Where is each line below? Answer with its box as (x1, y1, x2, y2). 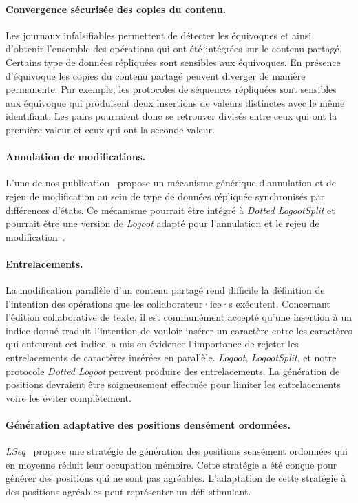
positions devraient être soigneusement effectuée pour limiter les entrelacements (6, 377, 341, 392)
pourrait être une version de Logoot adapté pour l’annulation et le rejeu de (6, 216, 319, 231)
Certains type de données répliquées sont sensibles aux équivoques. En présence (6, 54, 341, 69)
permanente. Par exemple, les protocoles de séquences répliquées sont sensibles (6, 82, 337, 96)
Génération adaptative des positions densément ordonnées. (6, 418, 291, 432)
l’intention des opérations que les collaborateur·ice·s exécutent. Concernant (6, 296, 330, 310)
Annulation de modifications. (6, 149, 146, 164)
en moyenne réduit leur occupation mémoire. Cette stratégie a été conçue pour (6, 457, 337, 471)
